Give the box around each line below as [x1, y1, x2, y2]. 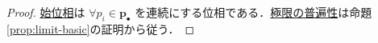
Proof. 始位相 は [6, 4, 85, 20]
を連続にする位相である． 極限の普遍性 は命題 [135, 4, 372, 20]
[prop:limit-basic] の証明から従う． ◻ [6, 20, 195, 37]
